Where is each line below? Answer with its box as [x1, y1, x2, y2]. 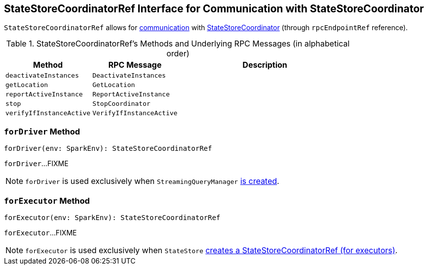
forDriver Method [4, 126, 80, 136]
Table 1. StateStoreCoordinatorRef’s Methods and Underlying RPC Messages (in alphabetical [6, 39, 350, 49]
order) [166, 48, 190, 59]
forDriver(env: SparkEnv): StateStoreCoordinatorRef [4, 144, 212, 153]
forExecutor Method [4, 195, 90, 206]
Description [242, 60, 287, 70]
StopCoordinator [92, 100, 151, 108]
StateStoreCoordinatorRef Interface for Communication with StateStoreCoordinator [4, 2, 424, 15]
